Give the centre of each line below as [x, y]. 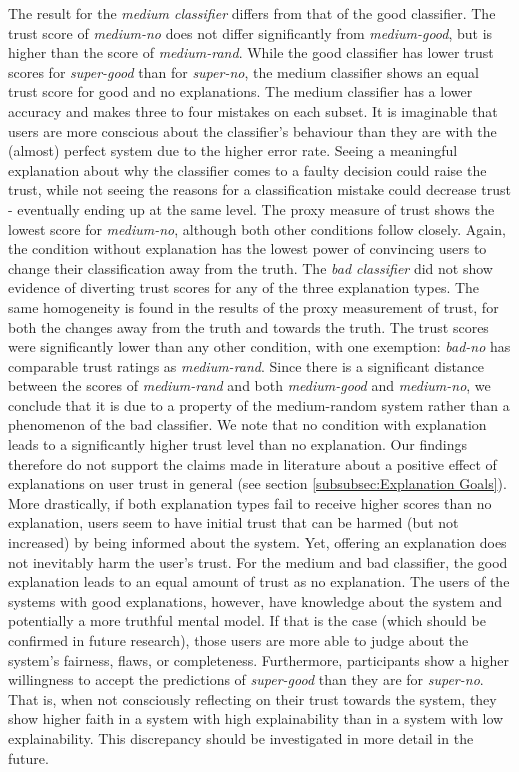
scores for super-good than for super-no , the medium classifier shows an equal [243, 71]
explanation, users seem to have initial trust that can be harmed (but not [233, 522]
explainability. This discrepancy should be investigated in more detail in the [241, 737]
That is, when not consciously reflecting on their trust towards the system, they [252, 698]
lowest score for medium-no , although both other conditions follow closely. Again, [257, 228]
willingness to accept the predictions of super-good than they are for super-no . [246, 679]
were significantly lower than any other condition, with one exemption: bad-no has [259, 346]
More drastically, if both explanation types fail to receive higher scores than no [250, 502]
